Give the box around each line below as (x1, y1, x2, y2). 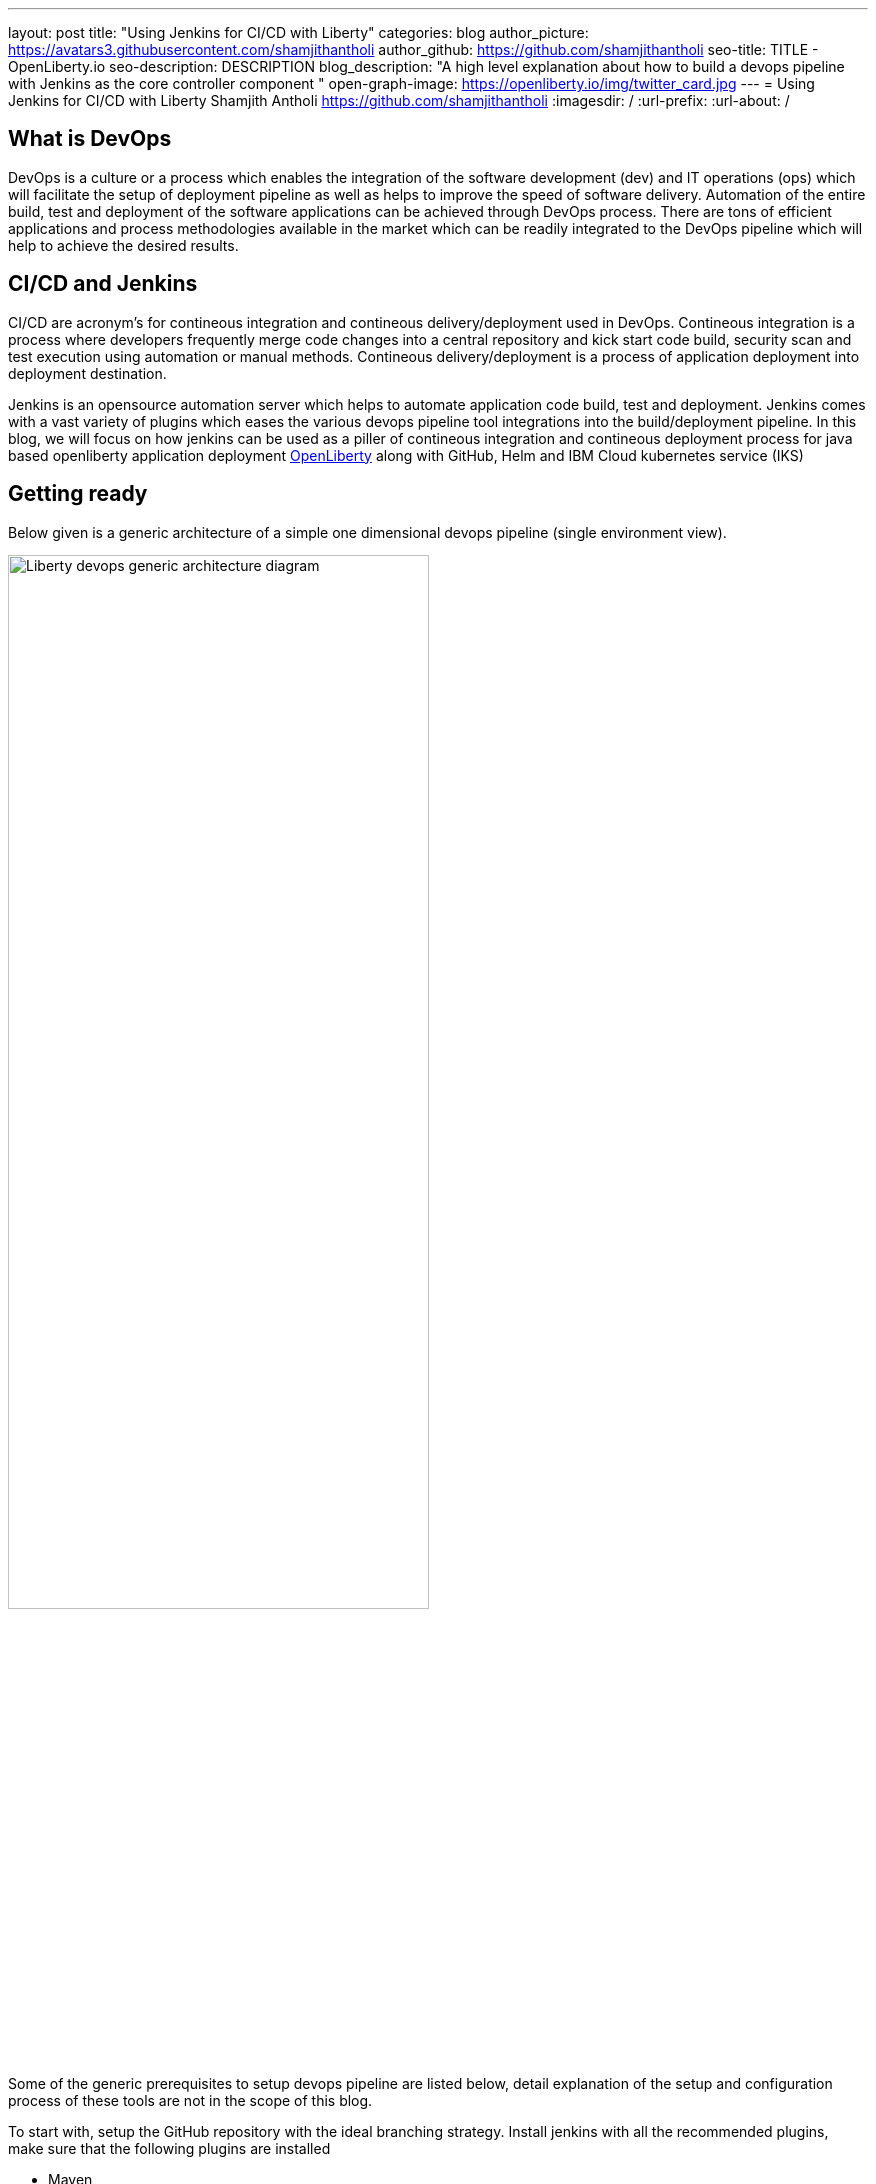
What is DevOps (8, 126, 172, 152)
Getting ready (8, 481, 148, 507)
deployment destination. (8, 364, 167, 382)
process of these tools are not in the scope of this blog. (8, 2091, 373, 2109)
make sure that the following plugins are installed (8, 2139, 331, 2157)
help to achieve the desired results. (8, 236, 239, 254)
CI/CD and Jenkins (8, 271, 198, 297)
